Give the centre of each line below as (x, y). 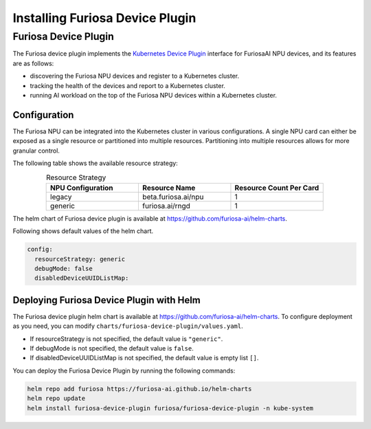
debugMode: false (64, 268)
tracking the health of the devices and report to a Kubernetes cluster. (128, 85)
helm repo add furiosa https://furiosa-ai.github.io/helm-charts (139, 389)
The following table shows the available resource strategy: (95, 163)
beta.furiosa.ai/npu (173, 197)
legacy (61, 197)
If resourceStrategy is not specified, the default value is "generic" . (126, 339)
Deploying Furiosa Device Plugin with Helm (106, 300)
